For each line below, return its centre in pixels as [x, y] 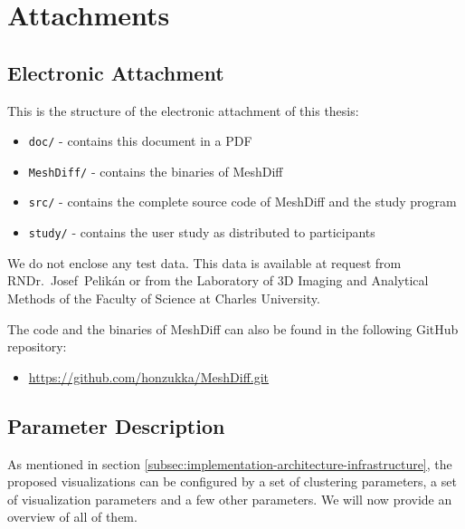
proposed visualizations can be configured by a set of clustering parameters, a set [232, 481]
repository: [37, 346]
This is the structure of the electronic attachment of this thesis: [183, 110]
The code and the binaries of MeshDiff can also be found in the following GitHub [233, 328]
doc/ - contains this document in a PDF [140, 141]
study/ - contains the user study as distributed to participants [202, 232]
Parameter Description [116, 425]
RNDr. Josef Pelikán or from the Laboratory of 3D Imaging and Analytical [218, 280]
